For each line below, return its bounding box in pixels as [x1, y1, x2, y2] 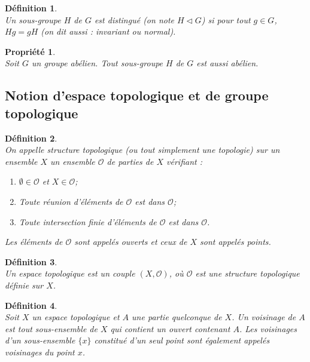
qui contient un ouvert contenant [110, 322, 230, 335]
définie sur [5, 278, 44, 291]
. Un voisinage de [232, 311, 296, 323]
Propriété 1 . [5, 45, 56, 57]
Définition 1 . [5, 2, 57, 14]
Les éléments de [5, 235, 63, 248]
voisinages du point [5, 345, 75, 358]
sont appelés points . [200, 235, 271, 248]
